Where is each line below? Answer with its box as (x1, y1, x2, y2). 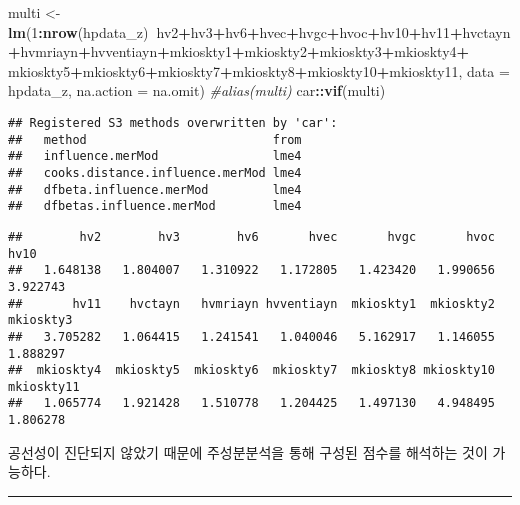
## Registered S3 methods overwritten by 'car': (8, 115, 338, 130)
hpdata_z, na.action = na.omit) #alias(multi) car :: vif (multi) (8, 80, 386, 101)
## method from (8, 132, 302, 147)
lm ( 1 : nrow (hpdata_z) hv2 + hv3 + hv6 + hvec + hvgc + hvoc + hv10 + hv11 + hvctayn (8, 21, 511, 42)
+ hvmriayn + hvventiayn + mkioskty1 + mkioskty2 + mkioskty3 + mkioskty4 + (8, 41, 470, 62)
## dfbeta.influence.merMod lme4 (8, 182, 302, 197)
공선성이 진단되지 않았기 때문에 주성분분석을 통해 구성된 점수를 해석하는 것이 (8, 441, 488, 462)
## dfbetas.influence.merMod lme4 (8, 199, 302, 214)
